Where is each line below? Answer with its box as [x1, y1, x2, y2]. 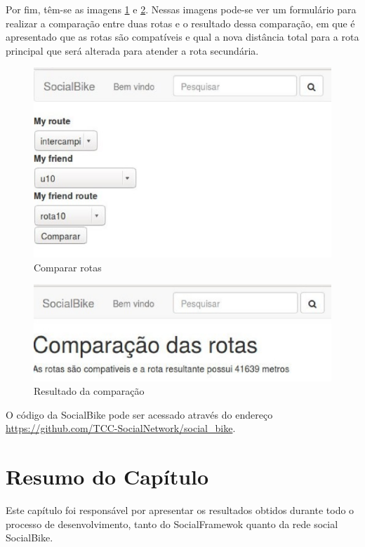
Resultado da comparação [34, 384, 145, 398]
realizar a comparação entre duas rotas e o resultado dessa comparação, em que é [6, 15, 355, 30]
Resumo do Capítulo [6, 462, 209, 491]
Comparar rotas [34, 259, 102, 274]
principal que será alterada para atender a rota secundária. [6, 43, 259, 58]
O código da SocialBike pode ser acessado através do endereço [6, 407, 273, 421]
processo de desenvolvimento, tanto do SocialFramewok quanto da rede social [6, 516, 338, 531]
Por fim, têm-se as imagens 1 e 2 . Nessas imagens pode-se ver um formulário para [6, 2, 357, 16]
